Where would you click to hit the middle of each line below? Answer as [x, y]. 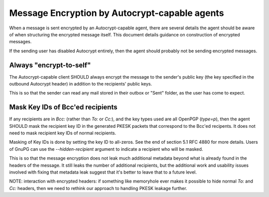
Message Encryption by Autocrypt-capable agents [117, 13]
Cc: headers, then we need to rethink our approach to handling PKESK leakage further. [98, 188]
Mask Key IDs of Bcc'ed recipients [63, 107]
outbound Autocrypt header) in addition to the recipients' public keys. [80, 84]
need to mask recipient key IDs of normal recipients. [63, 133]
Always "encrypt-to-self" [50, 65]
